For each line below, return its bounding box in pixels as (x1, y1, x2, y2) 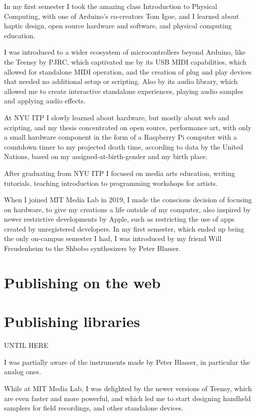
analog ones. (4, 366, 41, 377)
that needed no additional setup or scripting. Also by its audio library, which (4, 76, 238, 86)
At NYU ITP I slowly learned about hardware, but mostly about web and (4, 112, 229, 122)
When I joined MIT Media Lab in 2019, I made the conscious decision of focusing (4, 194, 252, 205)
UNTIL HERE (4, 340, 49, 350)
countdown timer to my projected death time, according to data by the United (4, 141, 243, 152)
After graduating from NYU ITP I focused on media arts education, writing (4, 167, 235, 178)
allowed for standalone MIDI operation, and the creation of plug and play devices (4, 66, 252, 77)
